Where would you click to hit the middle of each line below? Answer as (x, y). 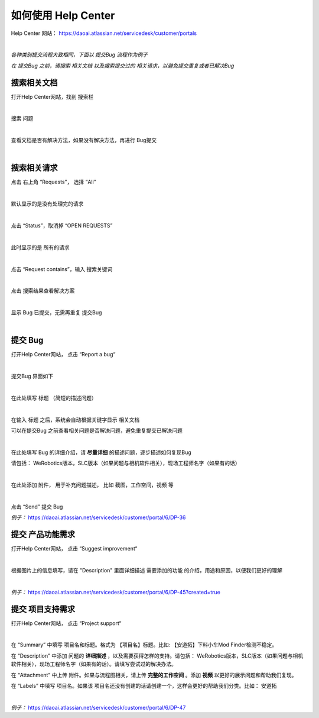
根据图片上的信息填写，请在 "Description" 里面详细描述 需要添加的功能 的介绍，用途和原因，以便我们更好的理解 (147, 571)
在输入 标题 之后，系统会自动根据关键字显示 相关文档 (75, 420)
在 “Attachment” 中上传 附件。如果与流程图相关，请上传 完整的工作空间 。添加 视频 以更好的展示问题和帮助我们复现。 (154, 675)
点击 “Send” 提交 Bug (37, 507)
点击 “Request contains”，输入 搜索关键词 (62, 269)
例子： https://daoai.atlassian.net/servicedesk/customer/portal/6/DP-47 (98, 707)
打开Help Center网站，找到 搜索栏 (52, 96)
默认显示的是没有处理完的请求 (47, 204)
